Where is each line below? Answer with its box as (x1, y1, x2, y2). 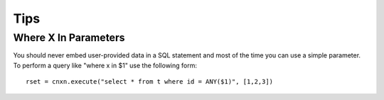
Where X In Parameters (13, 31, 125, 44)
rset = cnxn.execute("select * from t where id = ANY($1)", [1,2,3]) (26, 78, 274, 86)
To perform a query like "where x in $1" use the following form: (13, 61, 197, 70)
